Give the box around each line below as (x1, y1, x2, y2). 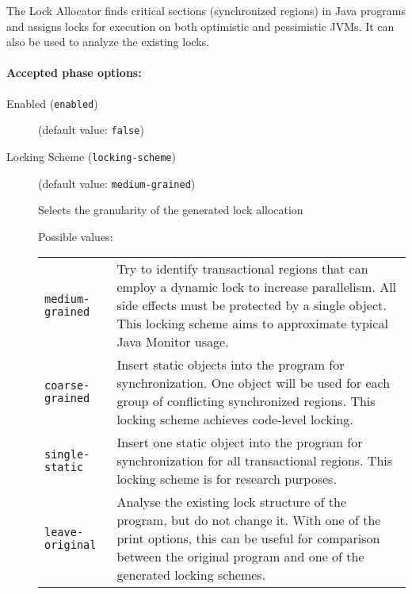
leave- (44, 525, 84, 538)
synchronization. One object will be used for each (116, 374, 391, 393)
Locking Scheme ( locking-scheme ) (6, 148, 176, 164)
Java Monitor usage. (116, 332, 229, 351)
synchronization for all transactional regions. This (116, 451, 393, 470)
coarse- (44, 379, 90, 393)
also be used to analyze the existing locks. (6, 33, 210, 50)
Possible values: (38, 228, 113, 244)
